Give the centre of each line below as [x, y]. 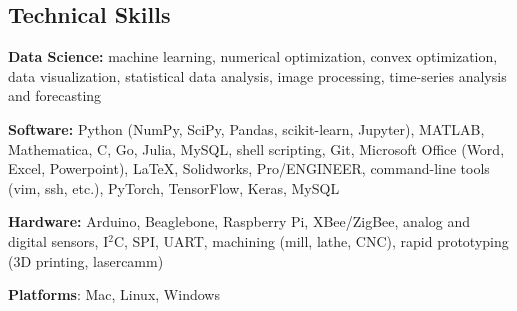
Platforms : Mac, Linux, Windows [114, 294]
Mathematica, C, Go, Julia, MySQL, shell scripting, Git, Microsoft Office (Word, [256, 148]
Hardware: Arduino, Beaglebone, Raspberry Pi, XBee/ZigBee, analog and [239, 221]
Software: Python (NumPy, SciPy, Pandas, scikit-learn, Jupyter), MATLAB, [246, 128]
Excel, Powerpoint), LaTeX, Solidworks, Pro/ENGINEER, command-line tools [249, 168]
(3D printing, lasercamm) [86, 260]
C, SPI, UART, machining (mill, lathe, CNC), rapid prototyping [311, 240]
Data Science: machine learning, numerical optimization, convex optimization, [253, 56]
